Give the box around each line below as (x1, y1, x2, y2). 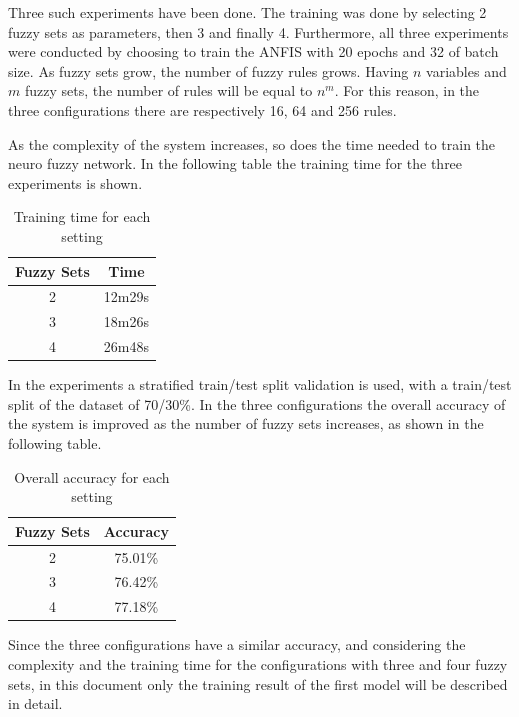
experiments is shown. (8, 172, 143, 193)
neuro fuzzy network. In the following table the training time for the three (8, 153, 463, 174)
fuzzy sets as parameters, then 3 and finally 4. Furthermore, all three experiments (8, 21, 509, 42)
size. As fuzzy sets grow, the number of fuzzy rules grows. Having (8, 60, 409, 81)
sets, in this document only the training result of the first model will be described (8, 673, 508, 694)
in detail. (8, 693, 63, 714)
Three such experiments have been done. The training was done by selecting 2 (8, 2, 487, 22)
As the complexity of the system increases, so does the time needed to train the (8, 133, 496, 154)
